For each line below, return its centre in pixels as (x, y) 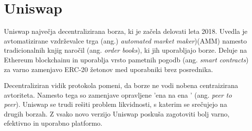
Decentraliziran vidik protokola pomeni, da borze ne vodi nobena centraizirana (121, 85)
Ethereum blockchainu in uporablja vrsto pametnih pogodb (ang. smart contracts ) (126, 59)
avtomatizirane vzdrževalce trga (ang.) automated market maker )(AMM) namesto (126, 40)
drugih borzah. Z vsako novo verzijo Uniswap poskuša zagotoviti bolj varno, (117, 113)
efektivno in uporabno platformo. (53, 123)
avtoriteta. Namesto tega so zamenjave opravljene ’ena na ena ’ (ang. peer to (118, 95)
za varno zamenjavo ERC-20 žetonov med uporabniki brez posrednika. (109, 69)
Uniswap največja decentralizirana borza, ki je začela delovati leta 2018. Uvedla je (126, 31)
